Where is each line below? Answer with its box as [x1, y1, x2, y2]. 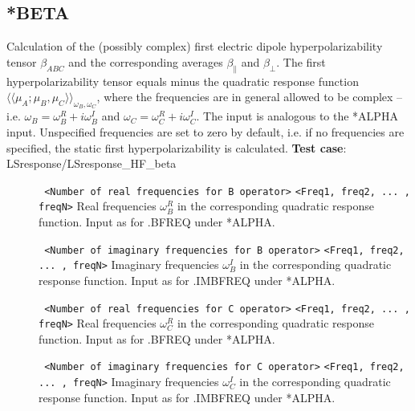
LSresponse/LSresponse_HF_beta [6, 155, 177, 172]
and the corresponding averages [68, 53, 223, 70]
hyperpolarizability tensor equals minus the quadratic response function [6, 72, 359, 89]
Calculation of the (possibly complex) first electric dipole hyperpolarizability [6, 38, 383, 55]
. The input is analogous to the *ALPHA [196, 108, 398, 124]
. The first [276, 53, 326, 70]
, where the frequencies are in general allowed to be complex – [96, 88, 403, 105]
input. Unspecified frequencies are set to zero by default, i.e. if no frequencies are [6, 123, 405, 140]
